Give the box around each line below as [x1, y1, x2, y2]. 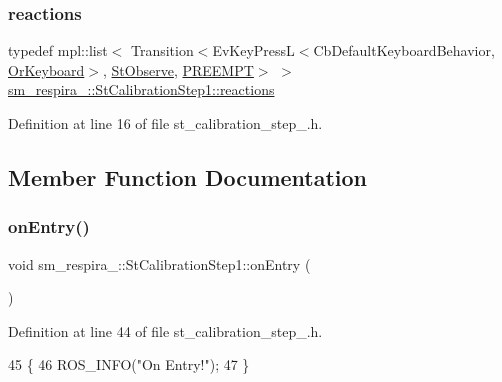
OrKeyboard [8, 59, 85, 80]
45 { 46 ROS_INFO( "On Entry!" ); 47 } [8, 354, 250, 375]
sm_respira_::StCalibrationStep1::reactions [8, 79, 275, 100]
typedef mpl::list [8, 40, 108, 61]
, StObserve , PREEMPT [102, 59, 254, 80]
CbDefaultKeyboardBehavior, [313, 40, 495, 61]
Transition [130, 40, 194, 61]
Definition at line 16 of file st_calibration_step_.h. [8, 113, 323, 133]
